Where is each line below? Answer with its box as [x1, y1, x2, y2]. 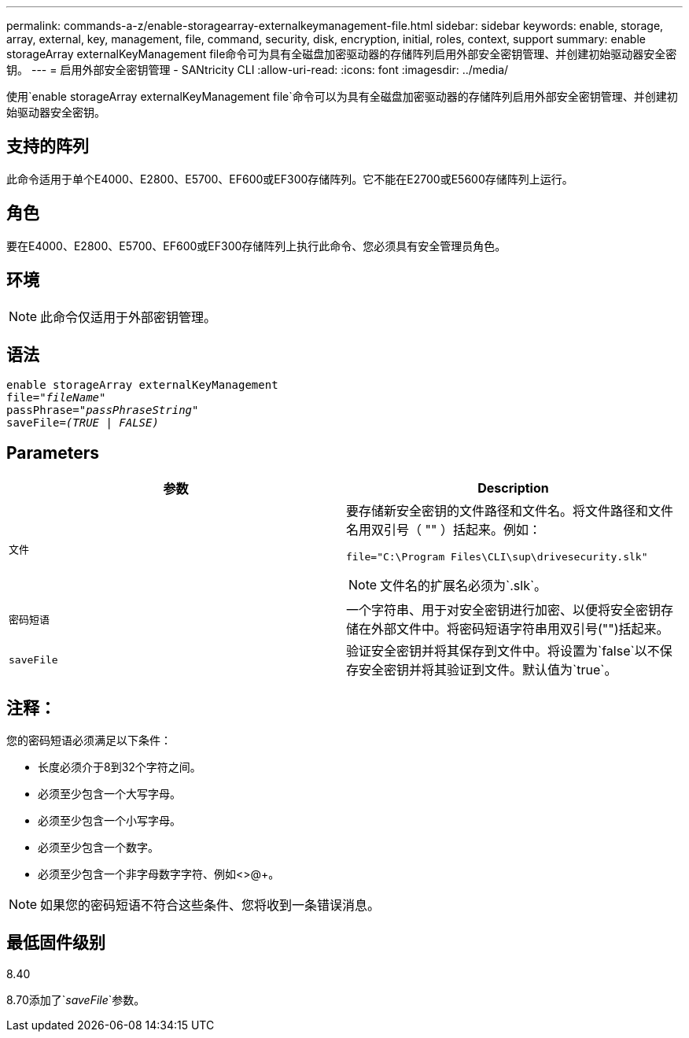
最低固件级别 [6, 933, 105, 953]
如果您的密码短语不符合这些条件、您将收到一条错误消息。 [40, 897, 381, 914]
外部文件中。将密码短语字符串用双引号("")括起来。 [371, 621, 669, 637]
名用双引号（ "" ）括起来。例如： [346, 522, 541, 538]
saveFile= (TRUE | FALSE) [6, 416, 159, 430]
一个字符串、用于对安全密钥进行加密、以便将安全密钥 [346, 602, 661, 619]
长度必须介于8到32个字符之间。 [38, 760, 201, 774]
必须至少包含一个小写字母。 [38, 814, 181, 828]
